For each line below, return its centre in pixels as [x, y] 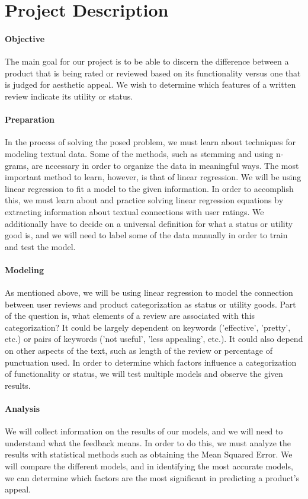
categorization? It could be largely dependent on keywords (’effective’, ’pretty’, [148, 327]
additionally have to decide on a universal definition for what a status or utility [149, 223]
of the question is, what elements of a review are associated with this [130, 316]
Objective [25, 38]
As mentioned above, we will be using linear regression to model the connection [149, 292]
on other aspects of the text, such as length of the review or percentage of [139, 351]
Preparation [30, 119]
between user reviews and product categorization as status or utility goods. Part [150, 304]
